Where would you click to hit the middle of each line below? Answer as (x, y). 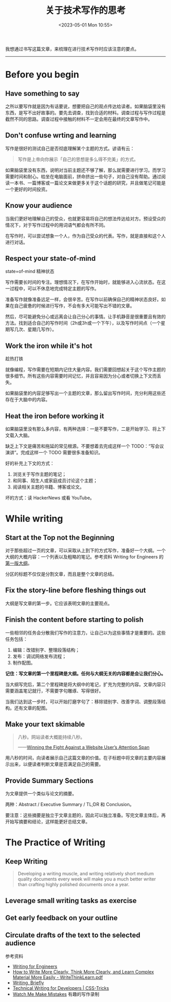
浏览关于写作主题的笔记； (39, 474)
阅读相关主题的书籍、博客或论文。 (48, 487)
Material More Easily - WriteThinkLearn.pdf (58, 977)
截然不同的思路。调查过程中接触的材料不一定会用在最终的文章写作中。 (79, 119)
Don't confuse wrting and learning (61, 136)
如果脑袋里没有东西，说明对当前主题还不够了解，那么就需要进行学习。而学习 (85, 170)
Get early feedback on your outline (62, 918)
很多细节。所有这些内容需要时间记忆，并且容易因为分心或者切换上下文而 (81, 376)
